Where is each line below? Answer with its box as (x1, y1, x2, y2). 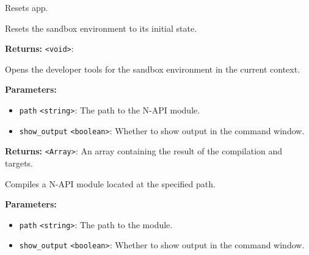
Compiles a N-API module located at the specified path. (5, 177, 216, 190)
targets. (5, 157, 34, 169)
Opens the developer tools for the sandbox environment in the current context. (5, 62, 300, 75)
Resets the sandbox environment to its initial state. (5, 21, 197, 34)
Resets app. (5, 1, 48, 13)
